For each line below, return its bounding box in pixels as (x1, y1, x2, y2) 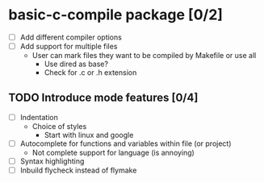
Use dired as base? (44, 59, 109, 69)
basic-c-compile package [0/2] (8, 6, 224, 24)
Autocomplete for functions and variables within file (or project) (19, 139, 232, 148)
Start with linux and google (44, 130, 134, 139)
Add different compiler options (19, 32, 123, 42)
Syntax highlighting (19, 156, 85, 166)
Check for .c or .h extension (44, 68, 137, 77)
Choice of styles (31, 121, 87, 131)
